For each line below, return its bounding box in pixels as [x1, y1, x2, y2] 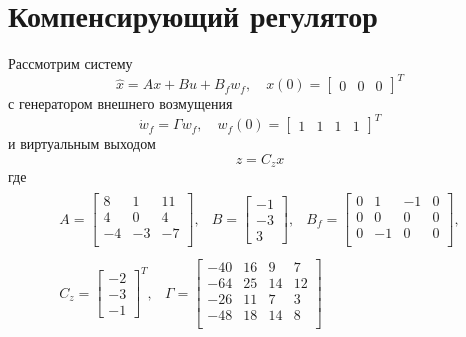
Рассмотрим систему [8, 53, 133, 74]
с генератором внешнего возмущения [8, 93, 233, 114]
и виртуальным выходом [8, 133, 156, 154]
